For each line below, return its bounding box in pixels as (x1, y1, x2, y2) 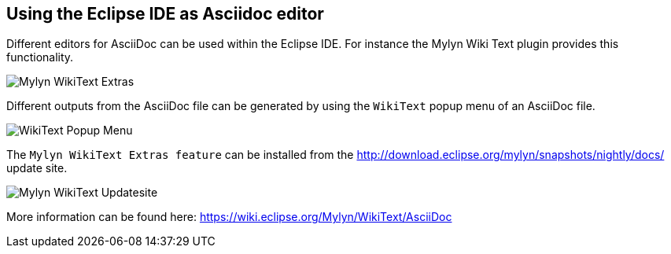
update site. (6, 161, 68, 175)
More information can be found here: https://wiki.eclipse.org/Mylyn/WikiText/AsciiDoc (6, 210, 452, 224)
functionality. (6, 50, 74, 64)
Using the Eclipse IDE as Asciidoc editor (6, 4, 324, 24)
